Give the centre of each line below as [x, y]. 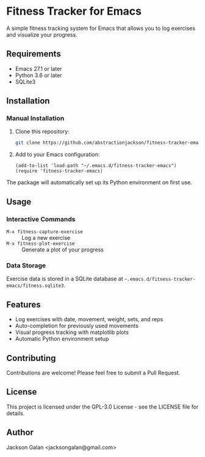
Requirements [34, 54]
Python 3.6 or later [38, 75]
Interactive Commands [41, 219]
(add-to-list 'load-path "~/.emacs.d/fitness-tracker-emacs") [96, 166]
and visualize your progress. [42, 34]
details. [16, 413]
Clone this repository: [42, 132]
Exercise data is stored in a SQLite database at [65, 279]
